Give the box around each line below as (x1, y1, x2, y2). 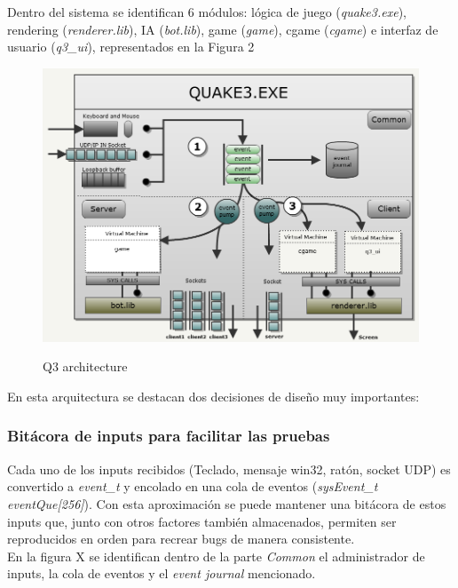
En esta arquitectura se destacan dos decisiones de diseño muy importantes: (7, 386, 420, 405)
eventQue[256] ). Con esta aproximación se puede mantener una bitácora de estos (7, 494, 446, 513)
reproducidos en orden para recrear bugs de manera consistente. (7, 529, 355, 548)
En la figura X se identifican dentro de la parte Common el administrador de (7, 546, 425, 565)
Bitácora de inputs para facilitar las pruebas (7, 425, 330, 447)
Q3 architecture (43, 357, 128, 376)
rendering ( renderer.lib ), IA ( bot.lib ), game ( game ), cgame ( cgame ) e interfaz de (7, 20, 438, 38)
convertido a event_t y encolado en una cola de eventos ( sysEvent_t (7, 477, 378, 496)
